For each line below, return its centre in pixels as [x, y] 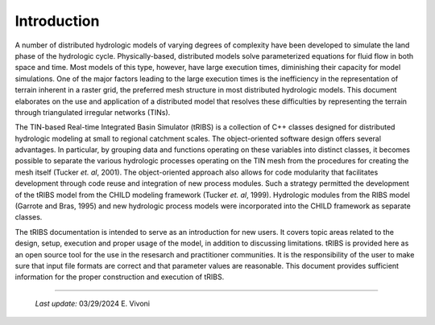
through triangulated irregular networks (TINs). [93, 112]
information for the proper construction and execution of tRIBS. [120, 277]
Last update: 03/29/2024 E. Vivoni [93, 303]
